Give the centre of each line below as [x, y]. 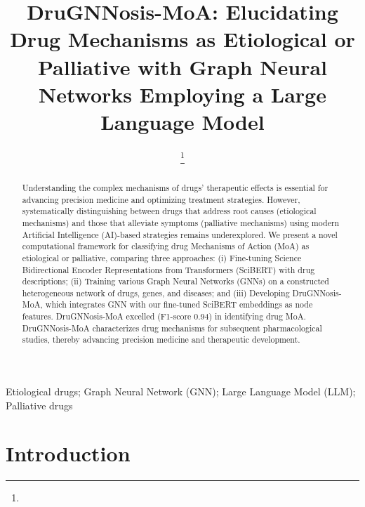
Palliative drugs [39, 405]
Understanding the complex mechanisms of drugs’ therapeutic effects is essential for [175, 187]
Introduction [68, 453]
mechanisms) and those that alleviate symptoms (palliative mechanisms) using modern [181, 222]
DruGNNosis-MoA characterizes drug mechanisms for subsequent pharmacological [172, 328]
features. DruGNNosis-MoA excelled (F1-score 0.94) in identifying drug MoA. [164, 316]
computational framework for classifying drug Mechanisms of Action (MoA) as [166, 246]
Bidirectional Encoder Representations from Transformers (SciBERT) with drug [168, 269]
